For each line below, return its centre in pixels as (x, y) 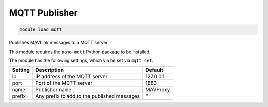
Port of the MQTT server (64, 83)
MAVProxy (158, 90)
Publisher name (54, 90)
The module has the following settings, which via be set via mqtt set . (81, 60)
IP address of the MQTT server (71, 77)
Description (50, 70)
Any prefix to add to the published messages (88, 96)
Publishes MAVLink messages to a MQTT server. (59, 43)
